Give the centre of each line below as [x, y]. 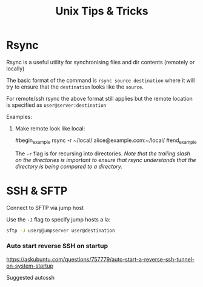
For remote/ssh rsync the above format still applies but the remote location [99, 98]
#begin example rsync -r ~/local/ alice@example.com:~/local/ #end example [106, 141]
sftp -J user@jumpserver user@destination [61, 231]
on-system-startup [30, 266]
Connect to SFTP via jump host [45, 208]
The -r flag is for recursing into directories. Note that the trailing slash [103, 154]
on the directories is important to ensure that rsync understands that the [105, 160]
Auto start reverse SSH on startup [57, 246]
